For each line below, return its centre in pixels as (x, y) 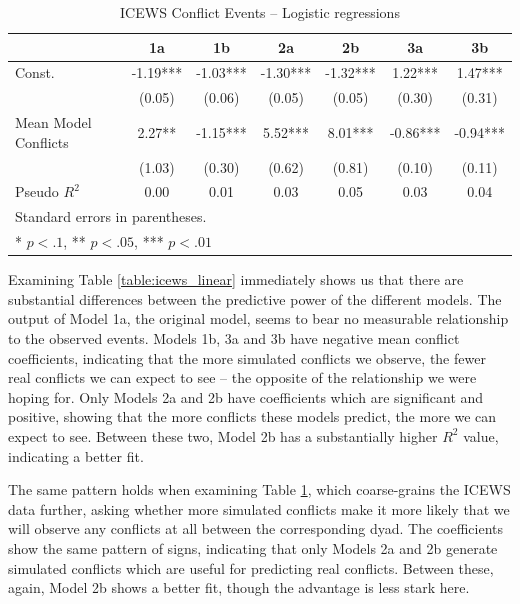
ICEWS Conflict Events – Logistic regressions (260, 12)
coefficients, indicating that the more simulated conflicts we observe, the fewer (247, 357)
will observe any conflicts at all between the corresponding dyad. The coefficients (256, 528)
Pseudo (37, 191)
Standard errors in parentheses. (111, 216)
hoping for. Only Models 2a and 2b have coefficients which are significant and (246, 396)
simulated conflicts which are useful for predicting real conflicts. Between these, (251, 567)
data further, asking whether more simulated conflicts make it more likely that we (259, 508)
